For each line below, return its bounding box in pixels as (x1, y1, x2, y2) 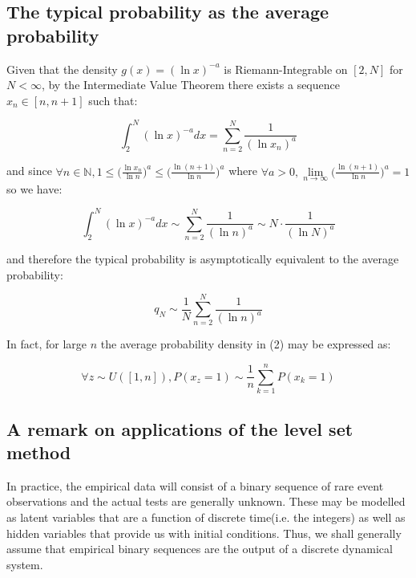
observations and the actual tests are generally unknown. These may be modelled (6, 493, 406, 510)
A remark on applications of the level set (6, 416, 353, 441)
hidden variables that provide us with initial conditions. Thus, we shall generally (6, 524, 402, 541)
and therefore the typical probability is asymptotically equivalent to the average (6, 250, 399, 267)
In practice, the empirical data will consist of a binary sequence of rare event (6, 477, 384, 494)
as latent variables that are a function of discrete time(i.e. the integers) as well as (6, 508, 406, 525)
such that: (88, 92, 138, 108)
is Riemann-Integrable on (224, 60, 348, 77)
